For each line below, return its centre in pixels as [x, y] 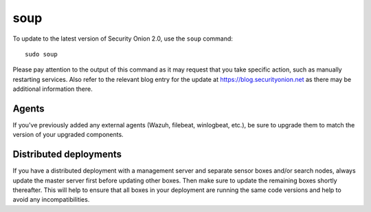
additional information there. [53, 89]
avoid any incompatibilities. [51, 200]
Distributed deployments [67, 155]
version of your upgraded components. [68, 135]
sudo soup [41, 54]
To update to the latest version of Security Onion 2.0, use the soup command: [123, 39]
